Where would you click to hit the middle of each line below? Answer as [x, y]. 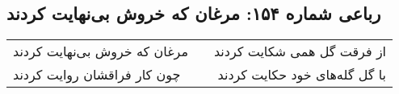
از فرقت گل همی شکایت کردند [300, 51]
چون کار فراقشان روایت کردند [97, 75]
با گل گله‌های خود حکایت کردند [302, 75]
